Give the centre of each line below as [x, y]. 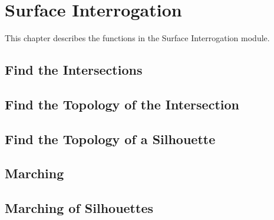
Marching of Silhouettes [79, 208]
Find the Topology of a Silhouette [110, 139]
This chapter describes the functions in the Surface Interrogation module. [137, 38]
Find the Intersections [74, 70]
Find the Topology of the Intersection [122, 104]
